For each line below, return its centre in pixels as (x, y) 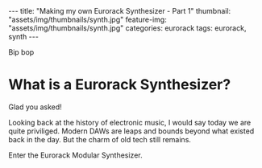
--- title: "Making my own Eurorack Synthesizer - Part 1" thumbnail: (120, 11)
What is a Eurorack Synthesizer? (120, 85)
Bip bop (21, 52)
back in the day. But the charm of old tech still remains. (100, 139)
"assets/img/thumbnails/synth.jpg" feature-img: (87, 19)
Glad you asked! (35, 107)
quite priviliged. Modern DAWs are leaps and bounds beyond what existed (131, 131)
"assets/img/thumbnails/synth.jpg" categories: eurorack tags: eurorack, (127, 28)
